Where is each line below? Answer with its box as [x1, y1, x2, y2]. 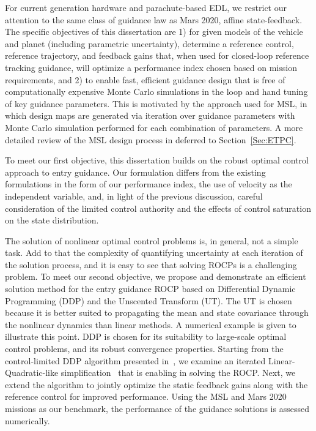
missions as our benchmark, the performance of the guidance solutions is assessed [5, 402, 309, 414]
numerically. [5, 414, 50, 427]
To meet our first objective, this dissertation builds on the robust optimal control [5, 154, 309, 167]
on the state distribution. [5, 214, 99, 227]
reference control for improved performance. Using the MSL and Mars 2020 [5, 390, 287, 403]
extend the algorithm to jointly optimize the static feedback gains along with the [5, 378, 308, 391]
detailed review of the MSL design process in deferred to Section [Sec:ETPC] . [5, 133, 296, 146]
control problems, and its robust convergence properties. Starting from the [5, 342, 284, 355]
